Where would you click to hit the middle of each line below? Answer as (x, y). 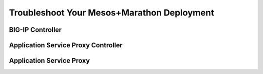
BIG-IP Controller (35, 30)
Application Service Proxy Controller (66, 45)
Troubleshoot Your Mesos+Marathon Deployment (112, 13)
